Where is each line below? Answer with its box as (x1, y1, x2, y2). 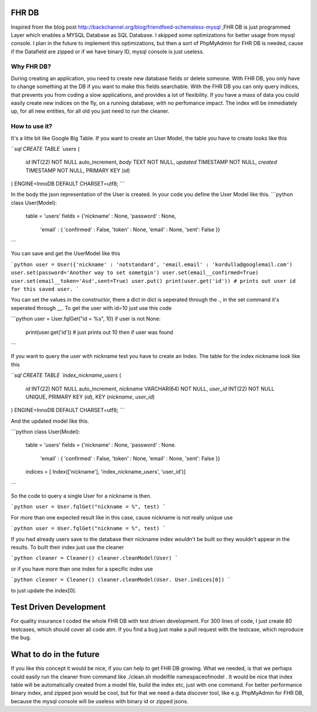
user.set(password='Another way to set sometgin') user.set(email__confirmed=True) (11, 269, 259, 276)
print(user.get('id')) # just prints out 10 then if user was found (25, 329, 173, 336)
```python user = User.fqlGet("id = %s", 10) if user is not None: (11, 315, 161, 322)
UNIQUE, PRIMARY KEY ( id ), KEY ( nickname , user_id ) (25, 393, 155, 400)
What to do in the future (11, 649, 100, 660)
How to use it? (11, 122, 53, 130)
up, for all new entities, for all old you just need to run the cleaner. (11, 107, 170, 114)
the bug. (11, 634, 32, 641)
